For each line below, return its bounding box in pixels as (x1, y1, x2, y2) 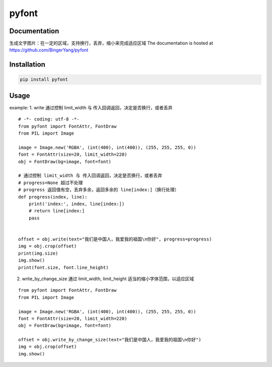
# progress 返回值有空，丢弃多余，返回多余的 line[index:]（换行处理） (18, 187, 179, 193)
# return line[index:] (28, 208, 85, 214)
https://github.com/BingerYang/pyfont (9, 47, 89, 53)
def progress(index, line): (18, 194, 88, 200)
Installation (9, 60, 45, 69)
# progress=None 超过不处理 (18, 179, 83, 186)
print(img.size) (18, 250, 58, 256)
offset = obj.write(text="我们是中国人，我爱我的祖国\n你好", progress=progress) (18, 236, 212, 242)
